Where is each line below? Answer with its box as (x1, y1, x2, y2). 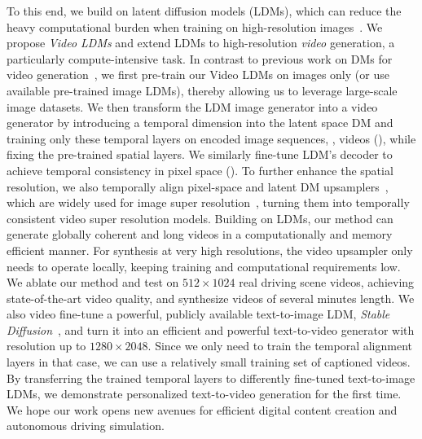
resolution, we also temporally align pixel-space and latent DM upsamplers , (7, 178, 389, 195)
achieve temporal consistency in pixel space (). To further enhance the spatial (7, 161, 393, 178)
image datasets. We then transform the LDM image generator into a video (7, 98, 378, 115)
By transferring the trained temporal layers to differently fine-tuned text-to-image (7, 369, 415, 386)
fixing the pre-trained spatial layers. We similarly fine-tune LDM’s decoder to (7, 146, 393, 163)
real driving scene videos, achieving (239, 274, 415, 291)
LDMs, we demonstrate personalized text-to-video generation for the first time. (7, 385, 402, 402)
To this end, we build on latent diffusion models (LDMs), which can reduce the (7, 2, 402, 19)
